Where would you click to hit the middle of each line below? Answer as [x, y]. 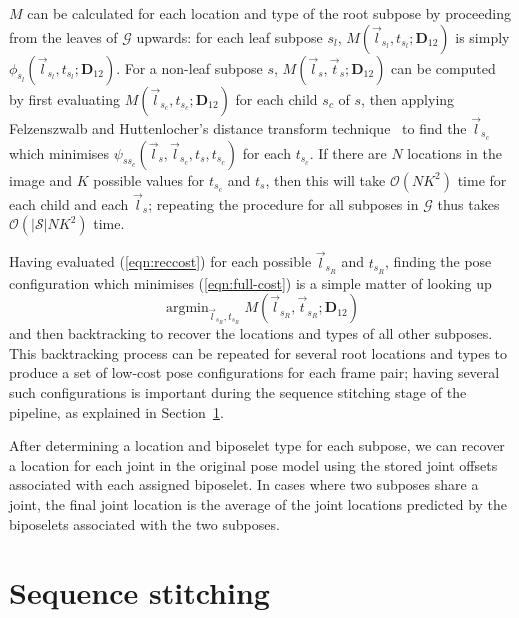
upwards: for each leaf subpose [229, 36]
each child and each [69, 203]
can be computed [443, 67]
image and [40, 179]
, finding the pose [438, 261]
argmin [187, 308]
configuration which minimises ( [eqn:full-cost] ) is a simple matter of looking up [250, 282]
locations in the [454, 152]
